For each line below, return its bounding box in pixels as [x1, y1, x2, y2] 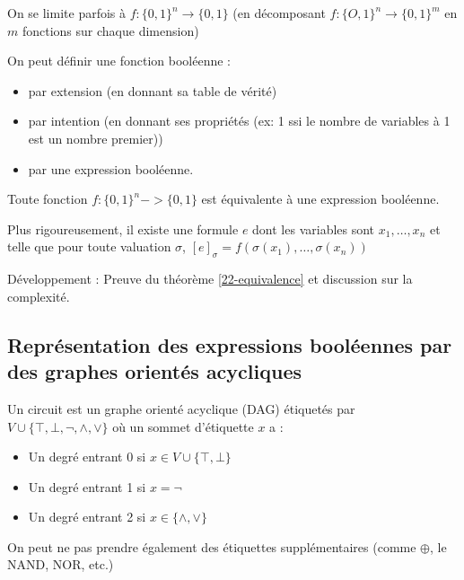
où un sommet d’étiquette [112, 417, 254, 435]
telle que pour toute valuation [7, 237, 171, 256]
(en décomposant [232, 4, 326, 22]
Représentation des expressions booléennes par [7, 330, 452, 358]
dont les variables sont [252, 219, 375, 238]
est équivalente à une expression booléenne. [201, 189, 440, 208]
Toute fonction [7, 189, 88, 208]
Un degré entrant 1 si [28, 477, 146, 496]
